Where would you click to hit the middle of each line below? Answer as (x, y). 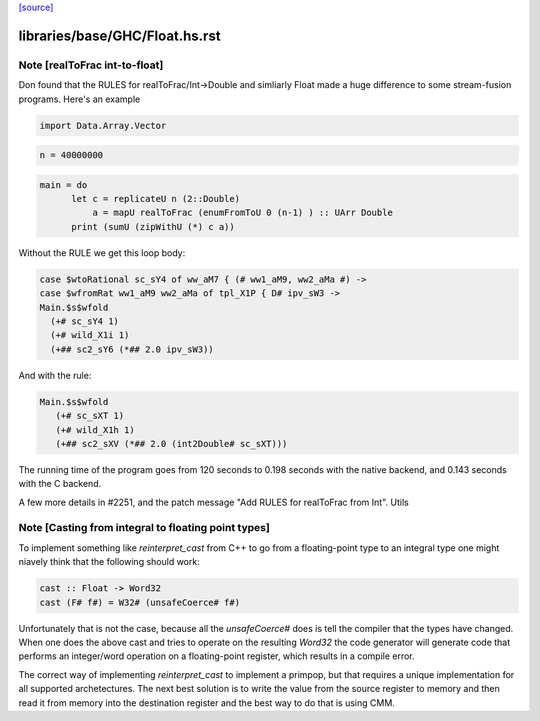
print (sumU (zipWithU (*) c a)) (153, 226)
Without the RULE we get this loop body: (102, 252)
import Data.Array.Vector (103, 125)
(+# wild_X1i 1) (90, 335)
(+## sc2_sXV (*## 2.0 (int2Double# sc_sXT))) (171, 443)
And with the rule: (55, 375)
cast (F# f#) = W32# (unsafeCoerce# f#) (139, 602)
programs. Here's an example (79, 99)
